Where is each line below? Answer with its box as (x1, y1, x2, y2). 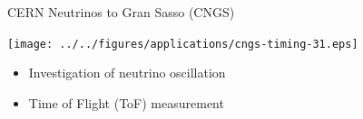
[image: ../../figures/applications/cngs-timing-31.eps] (7, 37, 358, 50)
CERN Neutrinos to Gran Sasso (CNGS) (7, 3, 235, 21)
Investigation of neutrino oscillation (28, 63, 226, 82)
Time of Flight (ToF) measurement (28, 93, 224, 112)
